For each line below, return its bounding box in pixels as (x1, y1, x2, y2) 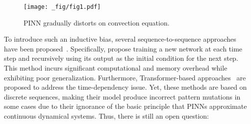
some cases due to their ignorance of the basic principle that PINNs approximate (4, 101, 247, 111)
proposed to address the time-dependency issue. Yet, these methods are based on (4, 82, 247, 92)
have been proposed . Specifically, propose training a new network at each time (4, 43, 243, 53)
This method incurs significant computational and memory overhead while (4, 63, 227, 73)
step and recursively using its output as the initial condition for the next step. (4, 53, 238, 63)
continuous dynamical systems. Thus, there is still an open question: (4, 111, 209, 121)
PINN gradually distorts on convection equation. (24, 17, 170, 27)
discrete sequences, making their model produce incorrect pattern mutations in (4, 91, 241, 101)
